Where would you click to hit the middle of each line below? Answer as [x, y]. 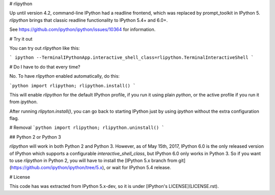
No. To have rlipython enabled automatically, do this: [64, 76]
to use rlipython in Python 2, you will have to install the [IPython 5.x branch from [93, 160]
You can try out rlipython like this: [45, 48]
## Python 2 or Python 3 [35, 137]
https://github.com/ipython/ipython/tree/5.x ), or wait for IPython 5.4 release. [91, 168]
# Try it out [21, 39]
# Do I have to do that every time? [45, 67]
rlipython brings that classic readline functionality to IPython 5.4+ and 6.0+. [89, 20]
